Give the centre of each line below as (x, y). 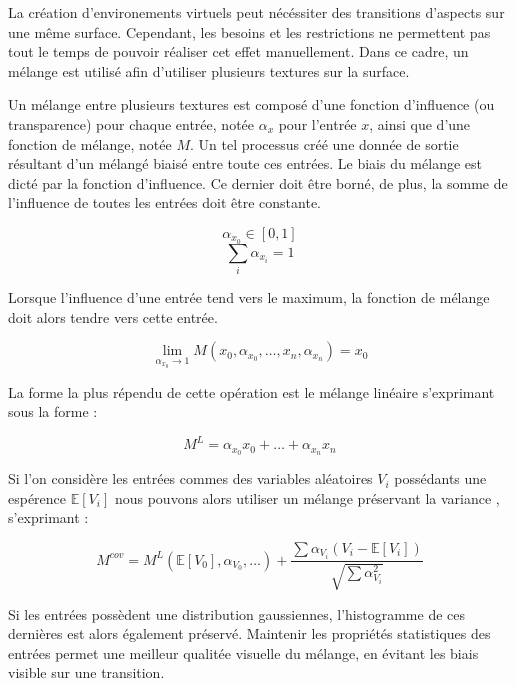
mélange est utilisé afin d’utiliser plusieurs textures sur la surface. (209, 70)
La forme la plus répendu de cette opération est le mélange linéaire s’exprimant (251, 391)
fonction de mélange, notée (90, 143)
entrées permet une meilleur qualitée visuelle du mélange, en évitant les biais (243, 652)
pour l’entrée (317, 123)
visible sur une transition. (86, 672)
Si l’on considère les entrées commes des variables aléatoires (190, 478)
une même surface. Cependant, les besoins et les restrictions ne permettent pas (249, 31)
